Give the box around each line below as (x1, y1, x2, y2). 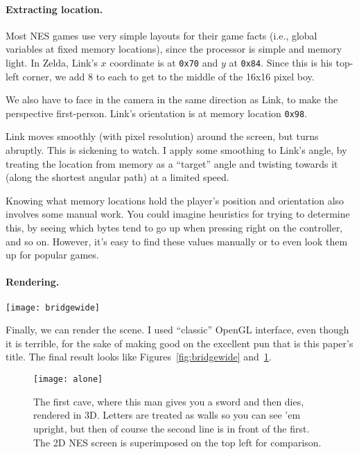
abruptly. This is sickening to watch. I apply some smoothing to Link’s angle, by (6, 143, 347, 157)
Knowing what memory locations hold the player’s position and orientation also (6, 193, 344, 207)
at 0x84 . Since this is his (229, 55, 333, 69)
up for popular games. (6, 247, 99, 262)
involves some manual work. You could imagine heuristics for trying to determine (6, 207, 350, 221)
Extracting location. (6, 1, 103, 16)
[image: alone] (33, 374, 103, 385)
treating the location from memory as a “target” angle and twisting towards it (6, 156, 338, 171)
